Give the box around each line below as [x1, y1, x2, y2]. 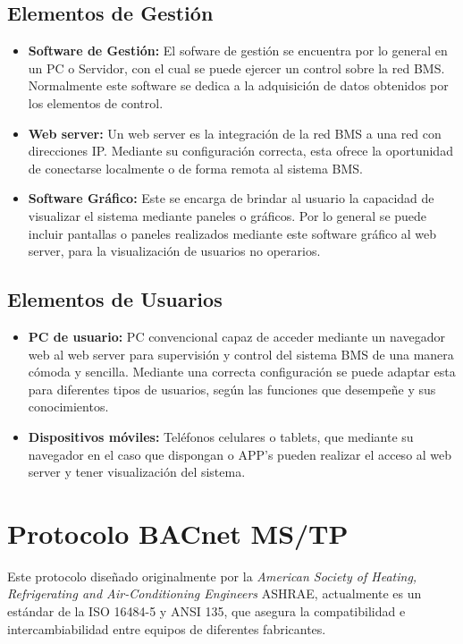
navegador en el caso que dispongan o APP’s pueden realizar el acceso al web [28, 445, 452, 463]
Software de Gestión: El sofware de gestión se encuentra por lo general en [28, 41, 448, 60]
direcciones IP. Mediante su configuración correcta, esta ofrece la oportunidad [28, 141, 453, 160]
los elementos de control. [28, 93, 164, 112]
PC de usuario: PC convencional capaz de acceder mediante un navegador [28, 326, 445, 345]
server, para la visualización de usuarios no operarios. [28, 241, 321, 260]
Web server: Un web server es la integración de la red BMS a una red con [28, 123, 442, 142]
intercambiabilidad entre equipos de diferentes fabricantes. [7, 619, 326, 638]
